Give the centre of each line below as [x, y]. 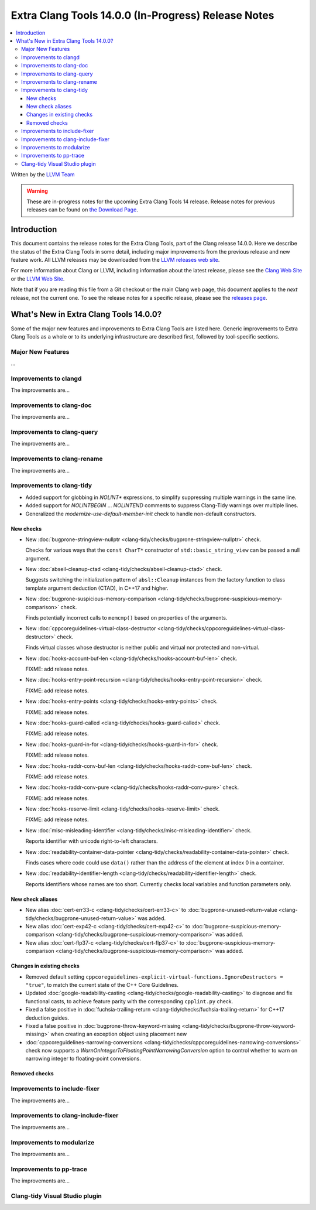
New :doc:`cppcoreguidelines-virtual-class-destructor [91, 628]
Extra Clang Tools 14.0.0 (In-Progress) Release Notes [142, 15]
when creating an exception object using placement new [119, 1034]
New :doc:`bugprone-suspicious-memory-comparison [91, 599]
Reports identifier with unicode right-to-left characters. [92, 841]
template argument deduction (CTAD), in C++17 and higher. [97, 588]
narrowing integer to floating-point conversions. [83, 1059]
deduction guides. [47, 1018]
